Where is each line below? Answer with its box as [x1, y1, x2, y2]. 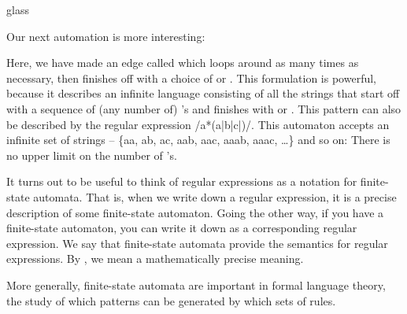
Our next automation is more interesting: [6, 28, 205, 44]
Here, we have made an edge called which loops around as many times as [6, 54, 359, 71]
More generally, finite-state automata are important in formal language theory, [6, 276, 386, 293]
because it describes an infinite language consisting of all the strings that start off [6, 85, 400, 102]
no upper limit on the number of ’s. [6, 146, 177, 163]
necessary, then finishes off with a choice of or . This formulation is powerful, [6, 69, 376, 86]
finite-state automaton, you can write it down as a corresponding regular [6, 220, 357, 236]
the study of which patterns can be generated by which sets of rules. [6, 292, 336, 308]
